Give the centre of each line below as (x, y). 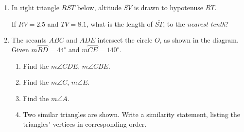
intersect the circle (125, 40)
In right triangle (35, 7)
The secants (29, 40)
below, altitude (99, 7)
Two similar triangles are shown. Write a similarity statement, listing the (131, 114)
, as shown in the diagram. (199, 40)
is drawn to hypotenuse (168, 7)
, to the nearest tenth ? (196, 23)
